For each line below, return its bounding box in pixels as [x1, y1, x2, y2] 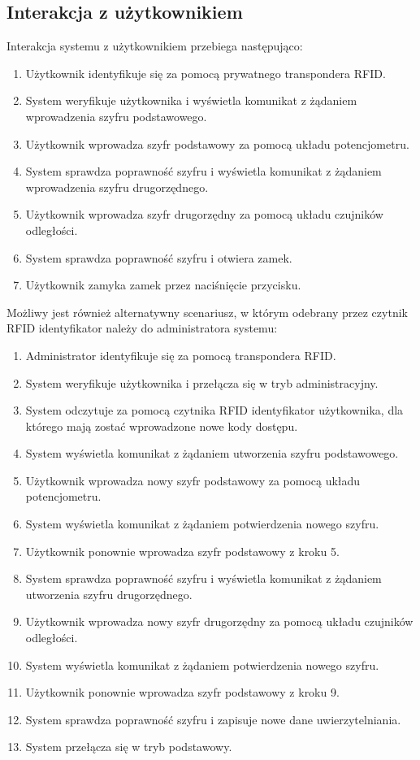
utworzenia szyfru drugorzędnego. [25, 585, 193, 602]
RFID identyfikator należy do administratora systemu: [6, 319, 278, 337]
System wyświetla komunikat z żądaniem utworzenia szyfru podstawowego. [25, 445, 399, 462]
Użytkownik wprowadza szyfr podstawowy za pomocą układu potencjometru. [25, 135, 409, 152]
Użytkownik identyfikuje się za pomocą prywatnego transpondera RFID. [25, 64, 386, 81]
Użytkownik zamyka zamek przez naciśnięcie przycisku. [25, 276, 301, 293]
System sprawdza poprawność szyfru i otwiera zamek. [25, 249, 292, 266]
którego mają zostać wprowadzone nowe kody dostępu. [25, 417, 298, 434]
